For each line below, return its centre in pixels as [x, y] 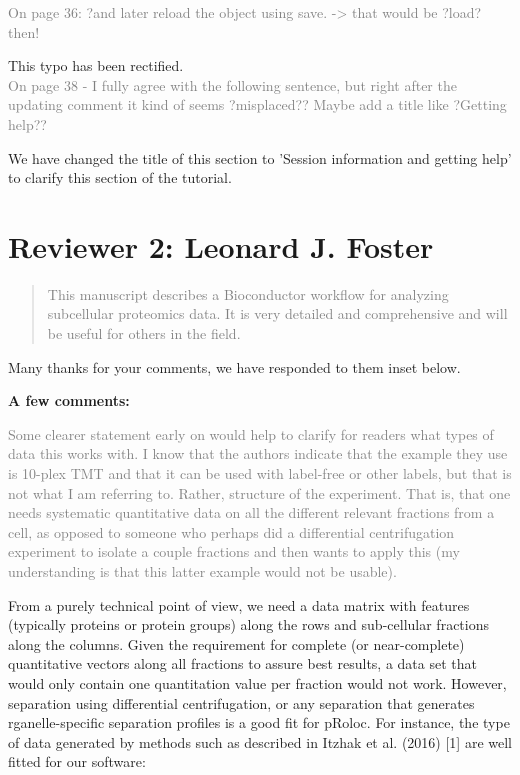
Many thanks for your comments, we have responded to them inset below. [234, 366]
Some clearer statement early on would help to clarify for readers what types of [251, 433]
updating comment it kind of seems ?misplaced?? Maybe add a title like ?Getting [257, 104]
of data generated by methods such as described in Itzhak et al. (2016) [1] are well [260, 741]
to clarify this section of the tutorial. [120, 177]
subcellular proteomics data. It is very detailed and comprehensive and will [277, 313]
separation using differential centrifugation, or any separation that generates [241, 702]
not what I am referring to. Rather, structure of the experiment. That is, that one [259, 492]
